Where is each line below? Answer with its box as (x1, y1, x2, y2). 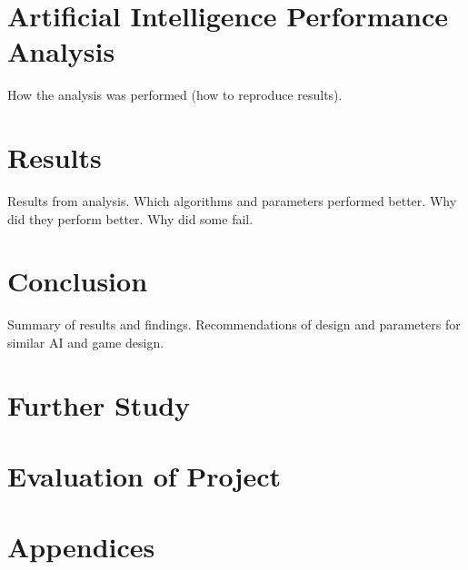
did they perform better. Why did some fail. (7, 209, 254, 228)
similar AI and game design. (7, 332, 164, 351)
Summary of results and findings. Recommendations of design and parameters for (7, 315, 461, 334)
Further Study (7, 386, 191, 423)
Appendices (7, 528, 155, 565)
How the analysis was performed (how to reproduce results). (7, 85, 343, 104)
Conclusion (7, 262, 148, 300)
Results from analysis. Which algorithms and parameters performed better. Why (7, 192, 457, 211)
